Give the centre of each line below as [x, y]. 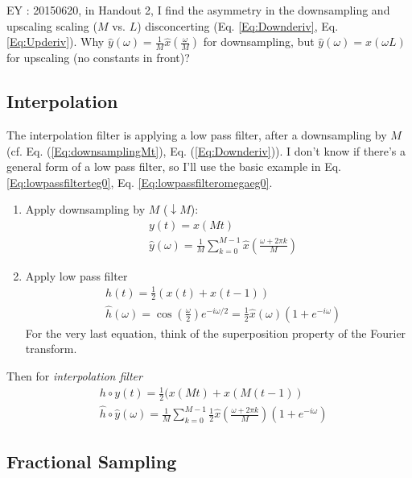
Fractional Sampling [92, 461]
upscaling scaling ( [52, 25]
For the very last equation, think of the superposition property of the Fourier [216, 333]
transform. [51, 349]
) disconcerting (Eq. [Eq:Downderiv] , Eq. [238, 25]
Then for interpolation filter [74, 375]
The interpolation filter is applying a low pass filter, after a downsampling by [197, 134]
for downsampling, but [259, 42]
